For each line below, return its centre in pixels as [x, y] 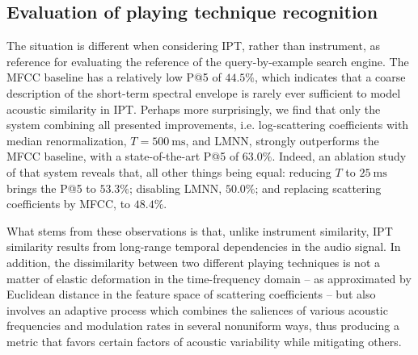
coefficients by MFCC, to [69, 204]
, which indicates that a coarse [330, 77]
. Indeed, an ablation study [339, 156]
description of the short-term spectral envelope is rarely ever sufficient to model [204, 92]
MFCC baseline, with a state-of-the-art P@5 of [123, 156]
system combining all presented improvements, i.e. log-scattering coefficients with [208, 125]
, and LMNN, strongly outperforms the [282, 140]
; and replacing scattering [318, 188]
